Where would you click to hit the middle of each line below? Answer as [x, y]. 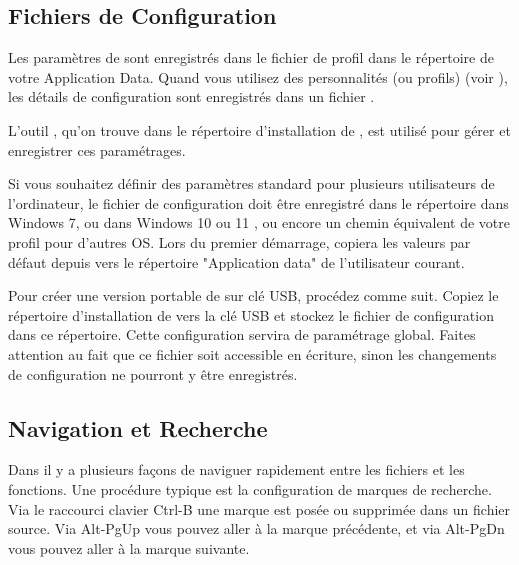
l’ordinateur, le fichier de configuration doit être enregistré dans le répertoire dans [258, 202]
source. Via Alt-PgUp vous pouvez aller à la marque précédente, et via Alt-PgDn [256, 528]
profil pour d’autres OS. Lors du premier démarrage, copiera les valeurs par [239, 241]
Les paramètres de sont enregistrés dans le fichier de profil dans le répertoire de [251, 57]
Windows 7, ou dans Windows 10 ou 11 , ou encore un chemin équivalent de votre [259, 222]
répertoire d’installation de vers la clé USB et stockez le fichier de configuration [251, 314]
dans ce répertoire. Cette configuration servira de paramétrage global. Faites [242, 334]
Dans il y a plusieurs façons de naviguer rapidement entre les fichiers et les [236, 469]
